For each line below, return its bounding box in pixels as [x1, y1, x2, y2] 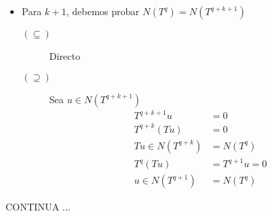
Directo [49, 49, 80, 63]
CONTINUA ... [5, 199, 71, 214]
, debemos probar [66, 4, 139, 18]
